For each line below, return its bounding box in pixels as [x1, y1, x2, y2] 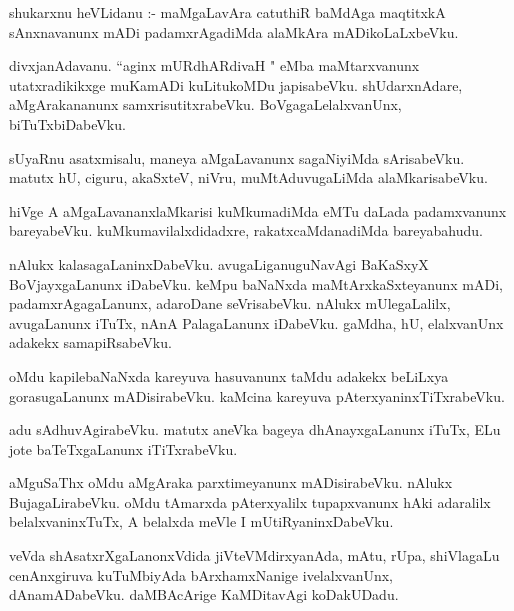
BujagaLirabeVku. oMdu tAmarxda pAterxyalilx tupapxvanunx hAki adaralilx [9, 491, 491, 512]
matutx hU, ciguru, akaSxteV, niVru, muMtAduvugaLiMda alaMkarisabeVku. [9, 167, 488, 188]
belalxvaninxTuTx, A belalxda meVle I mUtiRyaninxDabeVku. [9, 511, 394, 532]
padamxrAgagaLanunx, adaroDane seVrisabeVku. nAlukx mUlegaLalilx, [9, 293, 451, 314]
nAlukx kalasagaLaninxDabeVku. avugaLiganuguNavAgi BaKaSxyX [9, 253, 429, 274]
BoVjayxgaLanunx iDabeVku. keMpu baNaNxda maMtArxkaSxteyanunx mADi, [9, 273, 504, 294]
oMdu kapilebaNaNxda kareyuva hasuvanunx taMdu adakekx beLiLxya [9, 365, 449, 386]
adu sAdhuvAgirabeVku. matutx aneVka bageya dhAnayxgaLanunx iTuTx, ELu [9, 419, 501, 440]
